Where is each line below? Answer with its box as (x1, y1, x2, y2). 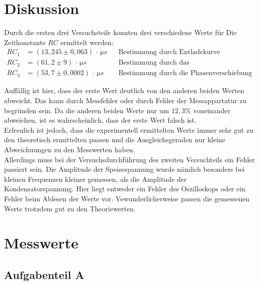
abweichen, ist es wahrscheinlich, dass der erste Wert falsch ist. (4, 115, 197, 125)
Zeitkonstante (4, 37, 46, 47)
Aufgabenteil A (4, 266, 85, 282)
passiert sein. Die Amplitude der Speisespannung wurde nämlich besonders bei (4, 164, 245, 174)
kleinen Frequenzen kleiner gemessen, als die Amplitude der (4, 173, 187, 184)
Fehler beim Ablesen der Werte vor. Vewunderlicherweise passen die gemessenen (4, 193, 250, 203)
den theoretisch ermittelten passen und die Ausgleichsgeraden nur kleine (4, 134, 225, 145)
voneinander (193, 105, 230, 115)
